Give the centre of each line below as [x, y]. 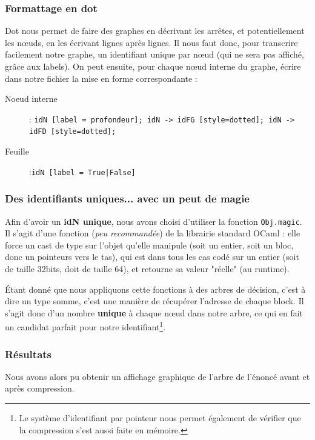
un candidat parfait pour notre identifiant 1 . [85, 326]
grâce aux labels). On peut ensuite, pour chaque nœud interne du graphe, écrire [153, 66]
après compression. [40, 388]
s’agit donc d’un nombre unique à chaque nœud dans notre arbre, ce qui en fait [154, 312]
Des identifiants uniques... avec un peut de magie [127, 198]
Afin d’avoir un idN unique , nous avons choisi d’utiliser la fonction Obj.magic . [154, 221]
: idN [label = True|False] [82, 171]
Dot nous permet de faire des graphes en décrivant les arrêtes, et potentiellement [155, 31]
